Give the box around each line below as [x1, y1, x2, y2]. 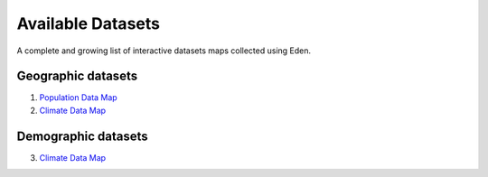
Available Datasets [16, 14, 160, 33]
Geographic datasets [16, 69, 138, 84]
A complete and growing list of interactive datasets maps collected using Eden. [16, 45, 312, 56]
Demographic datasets [16, 128, 148, 144]
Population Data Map [39, 92, 117, 103]
